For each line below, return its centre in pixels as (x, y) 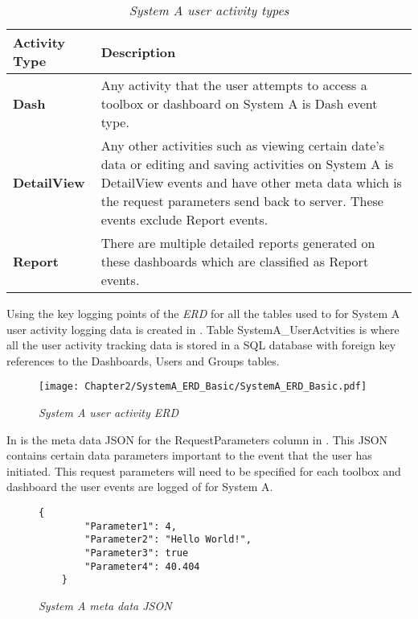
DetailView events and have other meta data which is (251, 182)
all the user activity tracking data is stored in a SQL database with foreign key (201, 345)
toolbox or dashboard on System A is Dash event (239, 103)
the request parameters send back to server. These (242, 201)
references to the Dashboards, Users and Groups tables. (143, 360)
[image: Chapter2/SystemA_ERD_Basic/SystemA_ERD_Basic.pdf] (203, 387)
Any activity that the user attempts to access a (234, 85)
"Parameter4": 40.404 (142, 566)
